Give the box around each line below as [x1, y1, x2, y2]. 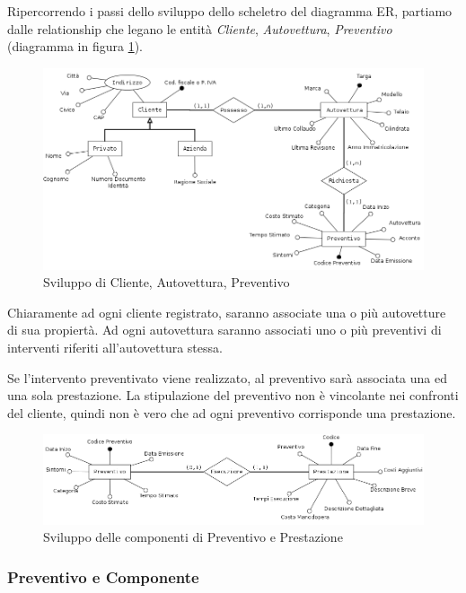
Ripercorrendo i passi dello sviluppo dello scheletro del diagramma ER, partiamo [7, 2, 453, 20]
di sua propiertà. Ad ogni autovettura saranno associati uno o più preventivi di [7, 320, 442, 339]
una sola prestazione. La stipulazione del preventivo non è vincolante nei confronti [7, 386, 459, 405]
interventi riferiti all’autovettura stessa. [7, 338, 223, 357]
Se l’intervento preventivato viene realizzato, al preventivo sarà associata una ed [7, 368, 448, 387]
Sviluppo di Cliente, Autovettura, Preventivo [43, 273, 290, 292]
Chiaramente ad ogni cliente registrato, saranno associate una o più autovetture [7, 302, 446, 321]
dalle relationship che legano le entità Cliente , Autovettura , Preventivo [7, 19, 392, 38]
